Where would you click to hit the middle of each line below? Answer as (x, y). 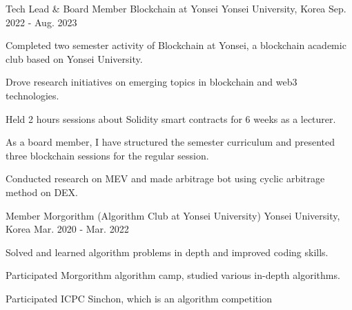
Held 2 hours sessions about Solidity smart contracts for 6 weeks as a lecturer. (171, 118)
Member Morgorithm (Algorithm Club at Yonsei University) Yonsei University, (173, 215)
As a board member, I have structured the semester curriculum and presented (170, 142)
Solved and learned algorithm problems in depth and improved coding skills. (167, 252)
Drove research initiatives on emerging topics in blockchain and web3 (151, 82)
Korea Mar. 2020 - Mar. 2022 (67, 229)
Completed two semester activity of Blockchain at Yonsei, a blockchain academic (176, 45)
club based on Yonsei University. (74, 58)
